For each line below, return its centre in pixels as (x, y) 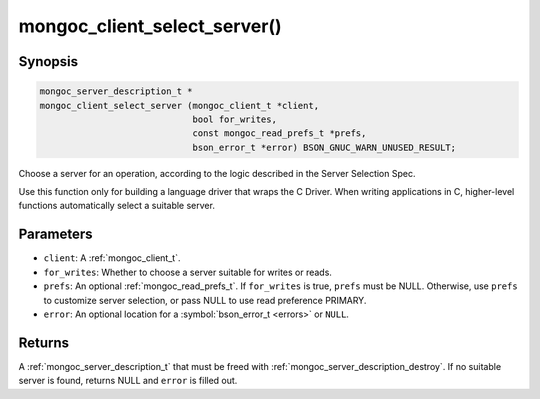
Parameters (55, 234)
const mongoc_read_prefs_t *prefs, (279, 133)
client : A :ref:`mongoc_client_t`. (112, 258)
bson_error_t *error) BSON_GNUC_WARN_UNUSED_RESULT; (324, 147)
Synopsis (48, 61)
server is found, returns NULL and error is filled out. (128, 381)
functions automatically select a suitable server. (116, 206)
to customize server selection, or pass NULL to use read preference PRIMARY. (205, 300)
